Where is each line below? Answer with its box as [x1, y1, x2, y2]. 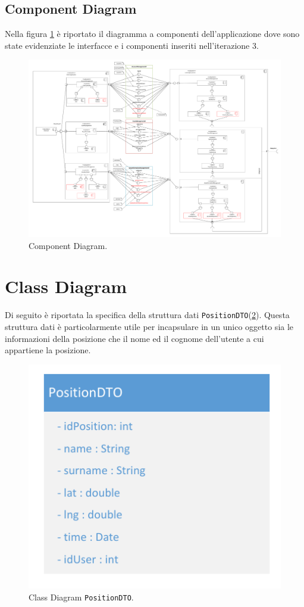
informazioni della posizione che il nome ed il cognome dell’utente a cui [5, 332, 264, 344]
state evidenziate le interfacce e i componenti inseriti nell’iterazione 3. [5, 39, 259, 51]
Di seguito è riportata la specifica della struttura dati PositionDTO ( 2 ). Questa [5, 309, 290, 321]
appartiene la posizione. [5, 344, 91, 356]
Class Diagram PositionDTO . [29, 590, 134, 603]
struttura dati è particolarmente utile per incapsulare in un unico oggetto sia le [5, 320, 294, 333]
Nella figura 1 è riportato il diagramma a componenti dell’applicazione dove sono [5, 27, 300, 40]
